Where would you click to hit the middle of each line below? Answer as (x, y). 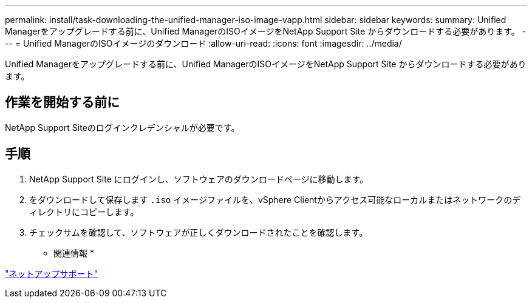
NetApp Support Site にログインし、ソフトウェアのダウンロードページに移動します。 (199, 179)
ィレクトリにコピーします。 (84, 211)
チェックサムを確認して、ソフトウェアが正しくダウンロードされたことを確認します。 (199, 232)
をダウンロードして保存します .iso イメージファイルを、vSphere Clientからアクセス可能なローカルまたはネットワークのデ (275, 199)
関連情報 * (74, 253)
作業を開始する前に (62, 102)
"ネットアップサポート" (52, 273)
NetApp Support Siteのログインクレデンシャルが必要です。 (122, 127)
